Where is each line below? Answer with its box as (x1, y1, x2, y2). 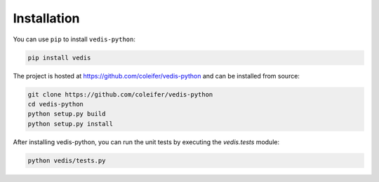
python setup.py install (27, 120, 114, 127)
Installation (13, 10, 80, 26)
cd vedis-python (27, 100, 84, 108)
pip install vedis (27, 53, 91, 62)
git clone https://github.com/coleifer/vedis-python (27, 90, 213, 98)
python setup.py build (27, 110, 106, 118)
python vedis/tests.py (27, 156, 106, 164)
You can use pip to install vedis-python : (13, 35, 136, 43)
